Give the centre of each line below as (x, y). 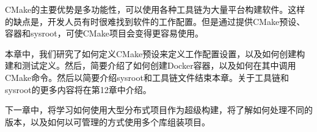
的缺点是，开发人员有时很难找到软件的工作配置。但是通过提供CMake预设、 (155, 21)
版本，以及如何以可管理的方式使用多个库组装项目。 (107, 121)
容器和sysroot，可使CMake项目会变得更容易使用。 (104, 33)
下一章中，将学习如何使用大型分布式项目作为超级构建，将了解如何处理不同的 (159, 110)
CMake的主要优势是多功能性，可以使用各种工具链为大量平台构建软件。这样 (155, 9)
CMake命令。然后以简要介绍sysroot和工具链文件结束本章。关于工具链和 (147, 77)
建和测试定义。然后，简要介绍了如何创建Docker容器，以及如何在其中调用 (151, 65)
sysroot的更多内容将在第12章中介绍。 (78, 89)
